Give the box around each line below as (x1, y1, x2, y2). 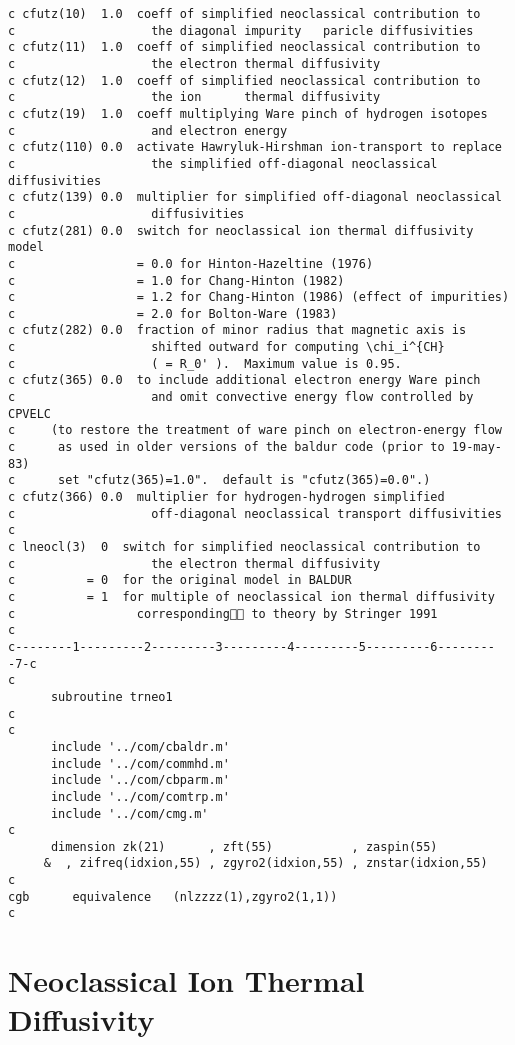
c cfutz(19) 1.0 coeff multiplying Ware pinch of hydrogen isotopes (8, 106, 488, 121)
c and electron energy (8, 123, 288, 138)
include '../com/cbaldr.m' (50, 739, 230, 754)
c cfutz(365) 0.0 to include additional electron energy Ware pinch (8, 373, 481, 388)
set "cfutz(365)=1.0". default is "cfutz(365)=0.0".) (58, 473, 431, 488)
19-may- (451, 440, 502, 455)
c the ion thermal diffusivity (8, 90, 381, 105)
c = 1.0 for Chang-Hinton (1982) (8, 273, 345, 288)
